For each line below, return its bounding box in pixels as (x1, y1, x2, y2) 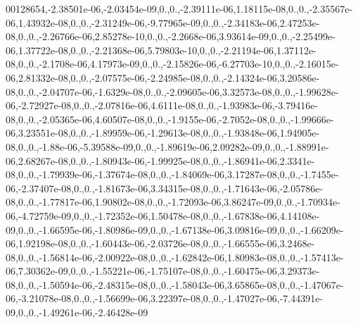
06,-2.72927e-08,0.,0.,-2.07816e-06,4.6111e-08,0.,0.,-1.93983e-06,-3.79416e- (6, 98, 319, 113)
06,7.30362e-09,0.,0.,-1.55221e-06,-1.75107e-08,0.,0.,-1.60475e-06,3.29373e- (6, 263, 320, 278)
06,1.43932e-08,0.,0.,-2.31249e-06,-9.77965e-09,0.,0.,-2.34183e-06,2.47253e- (6, 15, 320, 30)
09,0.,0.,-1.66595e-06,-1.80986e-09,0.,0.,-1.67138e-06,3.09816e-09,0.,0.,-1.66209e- (6, 222, 344, 237)
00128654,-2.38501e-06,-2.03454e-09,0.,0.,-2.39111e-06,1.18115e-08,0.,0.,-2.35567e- (6, 1, 353, 15)
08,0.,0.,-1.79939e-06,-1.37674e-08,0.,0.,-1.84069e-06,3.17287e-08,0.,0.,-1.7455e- (6, 167, 339, 182)
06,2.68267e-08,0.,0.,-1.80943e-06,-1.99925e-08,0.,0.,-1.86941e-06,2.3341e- (6, 153, 315, 168)
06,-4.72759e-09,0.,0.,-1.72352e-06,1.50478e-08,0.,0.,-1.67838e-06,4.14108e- (6, 208, 320, 223)
